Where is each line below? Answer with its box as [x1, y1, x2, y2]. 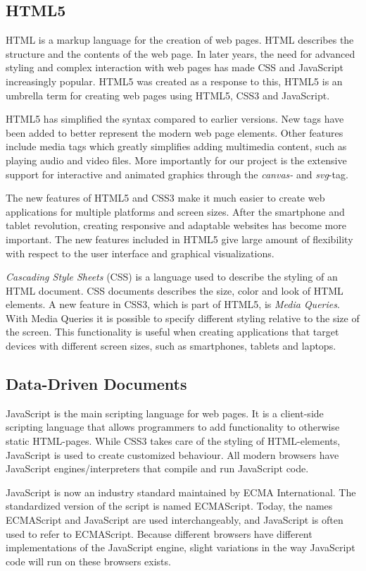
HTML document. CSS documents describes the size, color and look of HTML [6, 283, 343, 297]
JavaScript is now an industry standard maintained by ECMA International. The [6, 484, 356, 499]
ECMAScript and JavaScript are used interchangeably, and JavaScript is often [6, 512, 343, 527]
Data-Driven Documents [6, 373, 187, 395]
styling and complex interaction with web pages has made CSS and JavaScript [6, 60, 344, 75]
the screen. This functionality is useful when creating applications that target [6, 324, 339, 339]
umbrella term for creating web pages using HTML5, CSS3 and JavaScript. [6, 87, 330, 102]
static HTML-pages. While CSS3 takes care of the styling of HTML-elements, [6, 434, 341, 448]
